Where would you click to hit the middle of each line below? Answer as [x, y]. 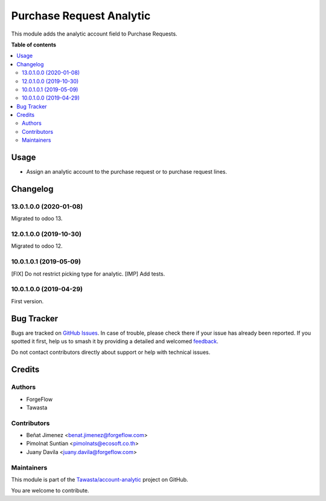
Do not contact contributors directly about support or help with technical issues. [111, 352]
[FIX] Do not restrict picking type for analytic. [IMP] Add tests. [88, 274]
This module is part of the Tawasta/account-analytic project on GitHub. [100, 480]
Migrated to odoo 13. [37, 219]
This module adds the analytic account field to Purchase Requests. [94, 34]
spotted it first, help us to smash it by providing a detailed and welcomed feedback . [115, 341]
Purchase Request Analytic [81, 16]
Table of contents [34, 45]
